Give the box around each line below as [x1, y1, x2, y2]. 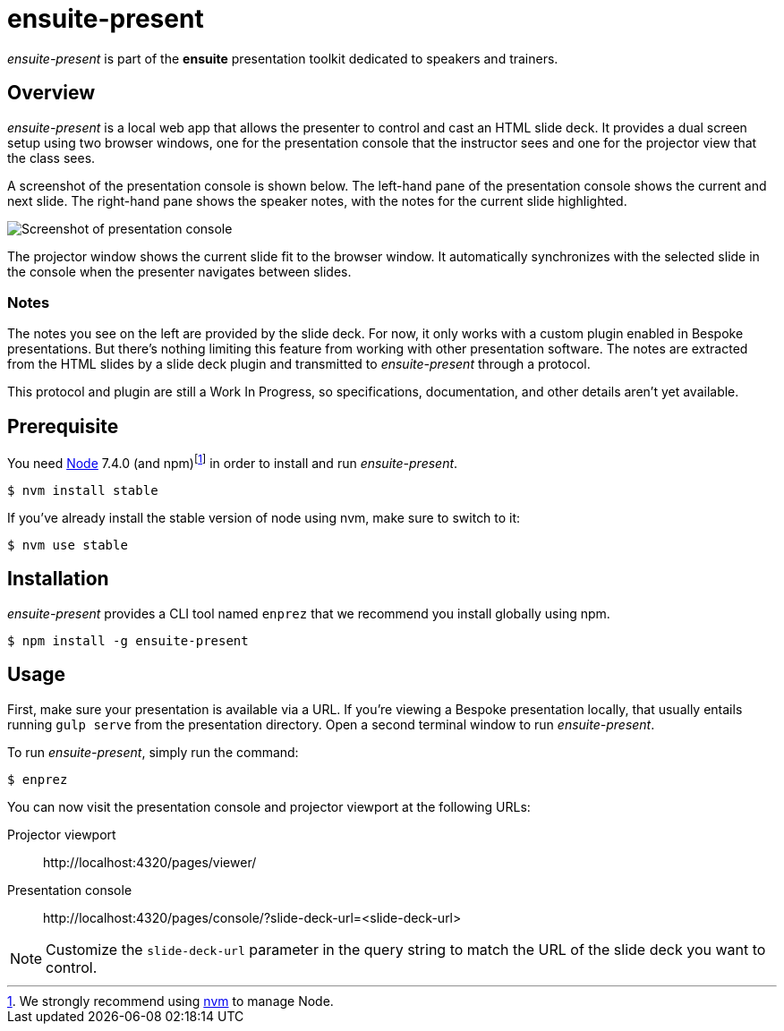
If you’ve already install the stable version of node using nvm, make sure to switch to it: [7, 509, 521, 525]
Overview [7, 81, 96, 105]
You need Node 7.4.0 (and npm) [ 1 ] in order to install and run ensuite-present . [7, 453, 458, 471]
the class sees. [7, 149, 96, 166]
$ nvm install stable [7, 482, 158, 498]
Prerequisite [7, 414, 119, 438]
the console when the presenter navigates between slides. [7, 263, 352, 279]
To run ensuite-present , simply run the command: [7, 744, 299, 760]
